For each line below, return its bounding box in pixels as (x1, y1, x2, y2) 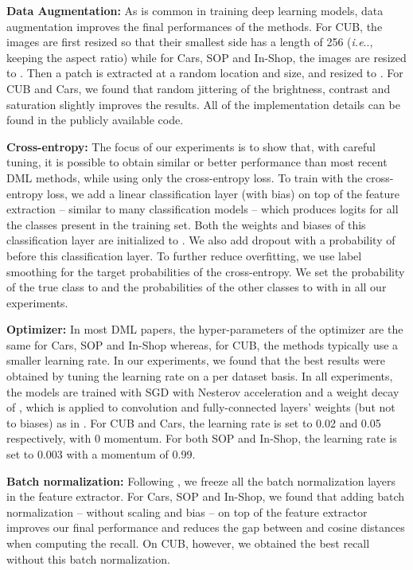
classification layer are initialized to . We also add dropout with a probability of (6, 232, 395, 248)
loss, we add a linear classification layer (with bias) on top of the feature (46, 185, 400, 201)
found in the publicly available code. (6, 111, 184, 128)
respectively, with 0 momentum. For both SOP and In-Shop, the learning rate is (6, 430, 397, 447)
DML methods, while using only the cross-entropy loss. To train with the (6, 169, 363, 185)
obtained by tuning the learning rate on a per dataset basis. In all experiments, (6, 368, 393, 385)
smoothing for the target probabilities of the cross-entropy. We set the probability (6, 263, 405, 279)
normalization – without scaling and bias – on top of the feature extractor (6, 503, 368, 520)
